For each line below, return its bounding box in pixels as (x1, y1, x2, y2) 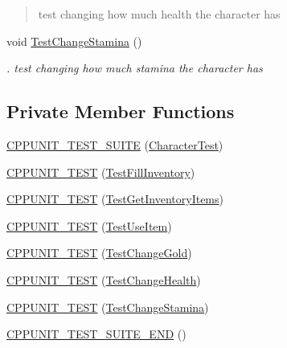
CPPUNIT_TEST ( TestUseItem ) (6, 217, 172, 234)
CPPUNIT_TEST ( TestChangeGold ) (6, 244, 192, 261)
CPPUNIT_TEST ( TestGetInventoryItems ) (6, 190, 223, 207)
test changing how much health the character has (38, 6, 281, 22)
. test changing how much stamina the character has (6, 59, 263, 76)
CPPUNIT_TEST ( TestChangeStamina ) (6, 298, 209, 315)
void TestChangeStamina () (6, 32, 142, 49)
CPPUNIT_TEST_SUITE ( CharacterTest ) (6, 136, 223, 153)
